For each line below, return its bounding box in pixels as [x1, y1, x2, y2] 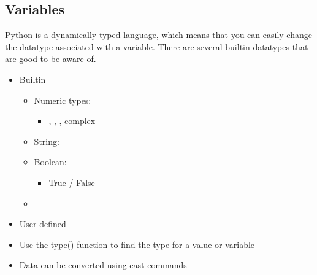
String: [34, 134, 59, 147]
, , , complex [48, 114, 96, 127]
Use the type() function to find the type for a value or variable [19, 238, 255, 250]
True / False [48, 176, 95, 188]
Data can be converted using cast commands [19, 258, 187, 271]
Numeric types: [34, 93, 91, 106]
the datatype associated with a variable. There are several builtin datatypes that [5, 40, 308, 53]
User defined [19, 217, 66, 230]
